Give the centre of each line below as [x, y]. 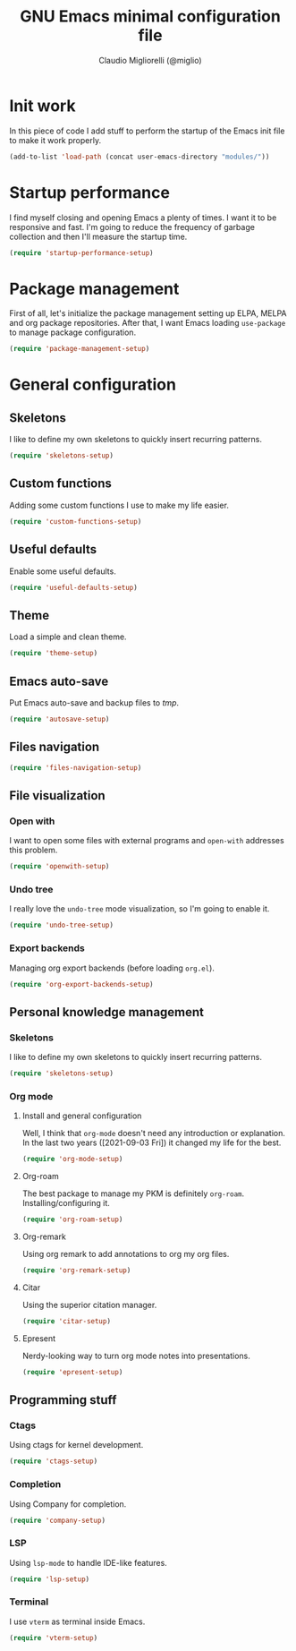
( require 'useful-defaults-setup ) [74, 587]
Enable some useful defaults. [63, 571]
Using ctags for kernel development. [76, 1445]
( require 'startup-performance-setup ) [81, 252]
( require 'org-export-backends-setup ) [81, 984]
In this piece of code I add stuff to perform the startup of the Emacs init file [147, 131]
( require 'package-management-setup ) [80, 349]
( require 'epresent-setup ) [72, 1372]
